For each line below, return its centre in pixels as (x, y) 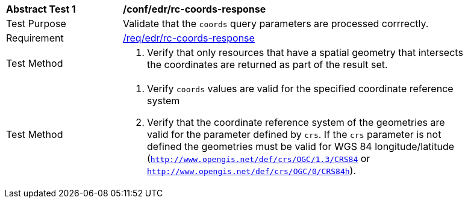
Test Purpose (36, 23)
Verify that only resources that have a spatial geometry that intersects (305, 52)
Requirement (35, 38)
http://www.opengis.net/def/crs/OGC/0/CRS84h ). (251, 170)
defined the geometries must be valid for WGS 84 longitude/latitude (301, 146)
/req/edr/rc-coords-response (189, 38)
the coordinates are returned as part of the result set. (267, 64)
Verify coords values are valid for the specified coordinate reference (300, 89)
